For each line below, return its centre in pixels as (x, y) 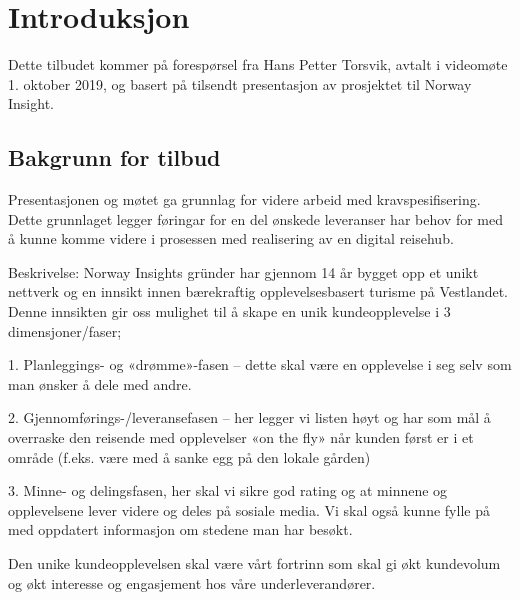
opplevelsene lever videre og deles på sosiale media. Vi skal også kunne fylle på (249, 509)
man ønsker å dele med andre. (100, 383)
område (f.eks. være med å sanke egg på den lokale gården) (189, 456)
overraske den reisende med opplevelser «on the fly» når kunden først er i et (241, 437)
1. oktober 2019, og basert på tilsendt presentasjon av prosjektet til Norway (240, 83)
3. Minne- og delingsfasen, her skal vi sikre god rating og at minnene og (228, 490)
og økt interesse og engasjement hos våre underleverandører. (192, 582)
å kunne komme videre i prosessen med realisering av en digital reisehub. (231, 238)
